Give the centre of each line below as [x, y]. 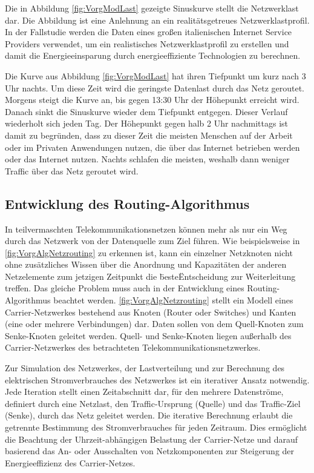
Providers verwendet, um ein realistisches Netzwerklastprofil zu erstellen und [147, 43]
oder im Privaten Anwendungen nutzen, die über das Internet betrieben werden [152, 147]
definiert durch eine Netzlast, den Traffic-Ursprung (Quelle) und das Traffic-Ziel [153, 403]
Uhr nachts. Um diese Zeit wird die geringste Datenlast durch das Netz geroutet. [155, 88]
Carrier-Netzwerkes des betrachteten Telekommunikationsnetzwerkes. [133, 347]
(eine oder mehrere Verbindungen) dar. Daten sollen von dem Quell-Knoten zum [154, 324]
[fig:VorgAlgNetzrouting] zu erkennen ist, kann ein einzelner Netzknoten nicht [149, 252]
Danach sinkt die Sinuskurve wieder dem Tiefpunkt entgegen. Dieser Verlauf [146, 111]
